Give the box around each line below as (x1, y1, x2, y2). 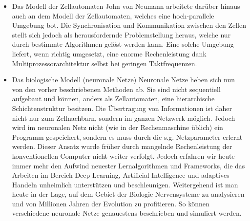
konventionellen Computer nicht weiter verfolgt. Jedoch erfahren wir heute (12, 150, 235, 161)
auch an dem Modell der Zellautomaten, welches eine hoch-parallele (12, 10, 214, 20)
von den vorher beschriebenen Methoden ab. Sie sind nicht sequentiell (12, 84, 221, 94)
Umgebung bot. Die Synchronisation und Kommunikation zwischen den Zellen (12, 20, 246, 30)
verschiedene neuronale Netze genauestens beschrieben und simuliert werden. (12, 208, 242, 218)
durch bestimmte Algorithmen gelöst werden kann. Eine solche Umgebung (12, 39, 234, 49)
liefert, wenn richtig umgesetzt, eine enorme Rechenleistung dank (12, 48, 207, 58)
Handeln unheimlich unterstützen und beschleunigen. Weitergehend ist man (12, 179, 238, 189)
